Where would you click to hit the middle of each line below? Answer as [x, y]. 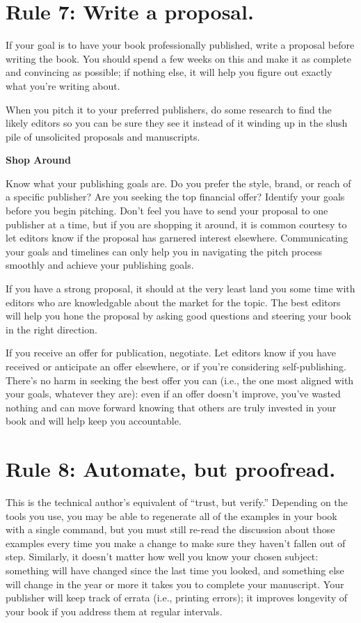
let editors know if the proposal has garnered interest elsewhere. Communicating [177, 238]
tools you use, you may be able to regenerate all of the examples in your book [171, 515]
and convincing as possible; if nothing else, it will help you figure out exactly [169, 72]
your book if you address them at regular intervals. [114, 611]
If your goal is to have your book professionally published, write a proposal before [180, 45]
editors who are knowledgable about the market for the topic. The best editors [173, 302]
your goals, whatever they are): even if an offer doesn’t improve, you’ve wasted [173, 394]
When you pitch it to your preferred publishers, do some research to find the [169, 109]
